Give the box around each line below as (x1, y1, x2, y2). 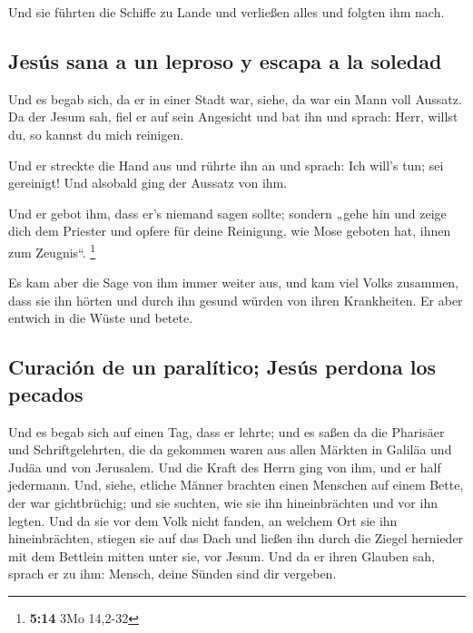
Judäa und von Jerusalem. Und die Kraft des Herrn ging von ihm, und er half (8, 457, 441, 476)
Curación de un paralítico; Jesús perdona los (8, 353, 437, 381)
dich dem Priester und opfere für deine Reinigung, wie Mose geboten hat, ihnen (8, 221, 451, 240)
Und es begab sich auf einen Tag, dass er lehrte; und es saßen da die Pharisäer (8, 422, 445, 441)
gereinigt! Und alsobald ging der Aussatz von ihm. (8, 173, 288, 192)
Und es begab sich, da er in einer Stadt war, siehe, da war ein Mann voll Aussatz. (8, 89, 462, 108)
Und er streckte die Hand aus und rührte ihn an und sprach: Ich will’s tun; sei (8, 155, 444, 174)
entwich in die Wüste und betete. (8, 308, 193, 327)
